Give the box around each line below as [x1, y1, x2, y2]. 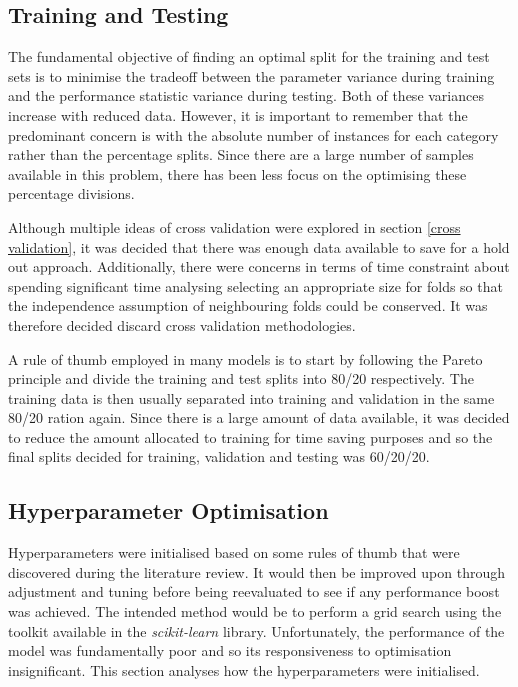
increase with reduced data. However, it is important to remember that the [8, 104, 468, 125]
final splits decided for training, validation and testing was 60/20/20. [8, 446, 430, 467]
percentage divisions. [8, 183, 135, 204]
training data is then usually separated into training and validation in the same [8, 387, 495, 408]
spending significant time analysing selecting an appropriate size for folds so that [8, 275, 503, 296]
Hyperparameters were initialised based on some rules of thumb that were [8, 542, 460, 563]
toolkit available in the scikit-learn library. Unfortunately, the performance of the [8, 620, 505, 641]
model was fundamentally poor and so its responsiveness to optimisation [8, 640, 452, 661]
